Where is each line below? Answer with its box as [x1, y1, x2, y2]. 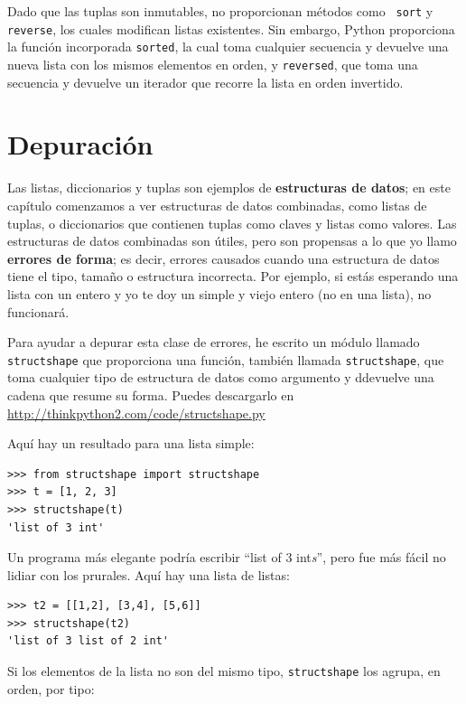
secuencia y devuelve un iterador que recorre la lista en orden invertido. [7, 72, 404, 91]
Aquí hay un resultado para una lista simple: [7, 434, 255, 453]
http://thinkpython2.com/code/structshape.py [7, 403, 266, 422]
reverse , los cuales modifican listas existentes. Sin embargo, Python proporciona [7, 19, 455, 38]
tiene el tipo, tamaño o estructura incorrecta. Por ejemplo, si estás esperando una [7, 267, 459, 286]
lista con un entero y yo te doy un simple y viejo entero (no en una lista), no [7, 284, 432, 303]
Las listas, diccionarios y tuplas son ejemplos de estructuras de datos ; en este [7, 178, 451, 197]
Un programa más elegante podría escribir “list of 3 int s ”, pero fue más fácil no [7, 548, 446, 567]
